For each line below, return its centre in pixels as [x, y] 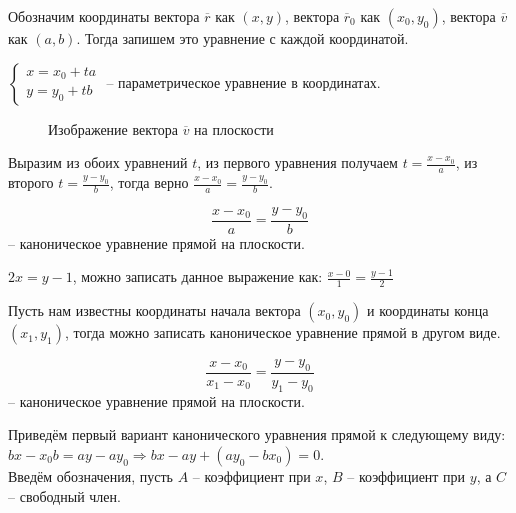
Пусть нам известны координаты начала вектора [154, 310]
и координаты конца [427, 310]
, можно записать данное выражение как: [197, 276]
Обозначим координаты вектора [104, 16]
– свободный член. [64, 495]
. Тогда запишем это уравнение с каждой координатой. [242, 38]
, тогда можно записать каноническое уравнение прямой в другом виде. [282, 332]
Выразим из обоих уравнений [98, 162]
